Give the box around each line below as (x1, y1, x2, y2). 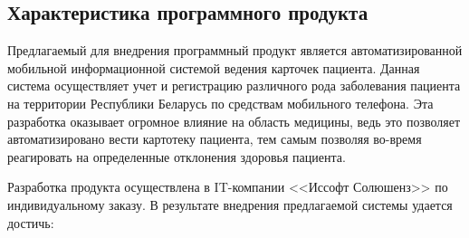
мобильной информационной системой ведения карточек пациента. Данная (7, 58, 420, 77)
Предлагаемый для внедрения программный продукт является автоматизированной (7, 41, 463, 60)
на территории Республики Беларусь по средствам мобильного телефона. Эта (7, 93, 434, 112)
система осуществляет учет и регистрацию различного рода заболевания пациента (7, 76, 461, 95)
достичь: (7, 213, 54, 232)
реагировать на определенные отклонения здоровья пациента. (7, 147, 346, 166)
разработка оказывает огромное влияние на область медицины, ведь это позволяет (7, 111, 461, 130)
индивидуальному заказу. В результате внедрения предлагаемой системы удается (7, 195, 453, 214)
